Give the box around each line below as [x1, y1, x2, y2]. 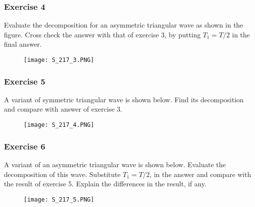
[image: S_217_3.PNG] [24, 57, 95, 63]
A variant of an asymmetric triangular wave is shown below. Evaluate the [4, 159, 226, 169]
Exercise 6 [4, 140, 45, 152]
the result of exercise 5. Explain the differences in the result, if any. [4, 178, 207, 189]
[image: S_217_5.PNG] [24, 196, 95, 203]
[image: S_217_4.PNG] [24, 121, 95, 129]
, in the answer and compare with [150, 169, 251, 179]
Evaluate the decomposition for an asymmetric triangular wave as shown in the [4, 20, 243, 30]
